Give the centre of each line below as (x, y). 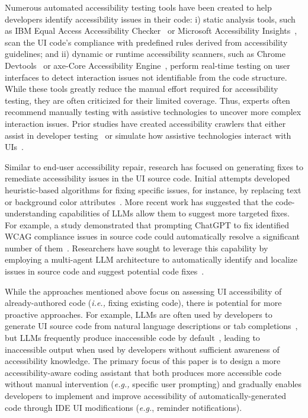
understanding (31, 213)
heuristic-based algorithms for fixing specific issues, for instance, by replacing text (153, 189)
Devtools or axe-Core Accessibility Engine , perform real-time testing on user (147, 65)
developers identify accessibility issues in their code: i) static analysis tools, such (150, 19)
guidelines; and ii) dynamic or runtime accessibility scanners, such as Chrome (145, 54)
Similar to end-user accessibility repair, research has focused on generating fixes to (154, 166)
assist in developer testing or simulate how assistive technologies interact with (148, 135)
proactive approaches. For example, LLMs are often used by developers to (139, 314)
